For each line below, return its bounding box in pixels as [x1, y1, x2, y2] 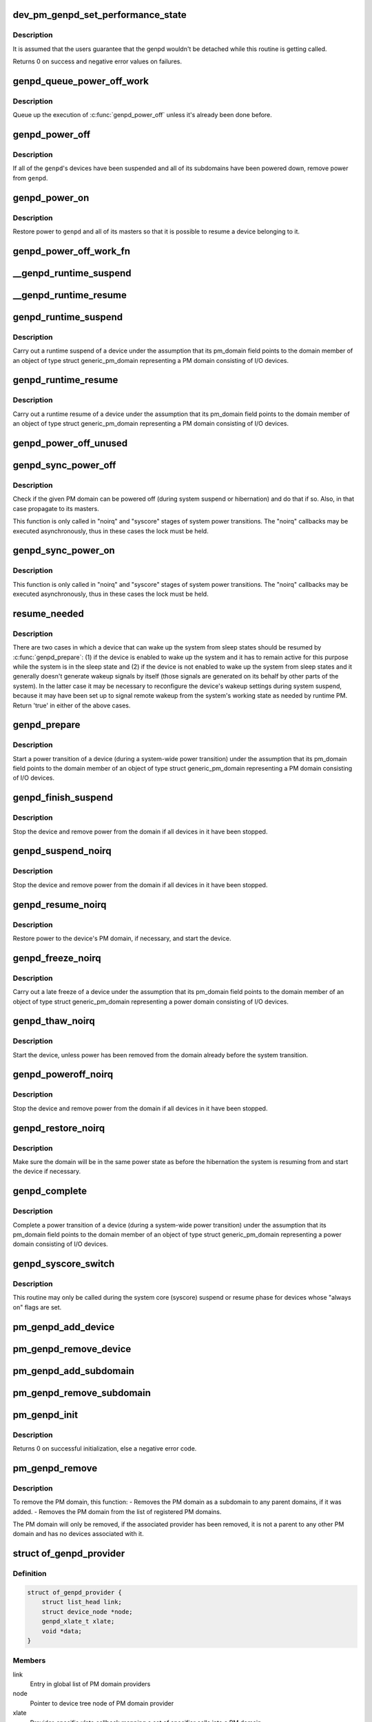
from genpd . [12, 174, 48, 182]
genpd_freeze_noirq [12, 952, 101, 964]
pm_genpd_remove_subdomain [12, 1387, 152, 1398]
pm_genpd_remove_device [12, 1343, 132, 1355]
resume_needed [12, 608, 84, 619]
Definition [12, 1569, 47, 1579]
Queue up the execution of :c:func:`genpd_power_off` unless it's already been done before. [12, 111, 272, 119]
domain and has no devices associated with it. [12, 1530, 144, 1538]
